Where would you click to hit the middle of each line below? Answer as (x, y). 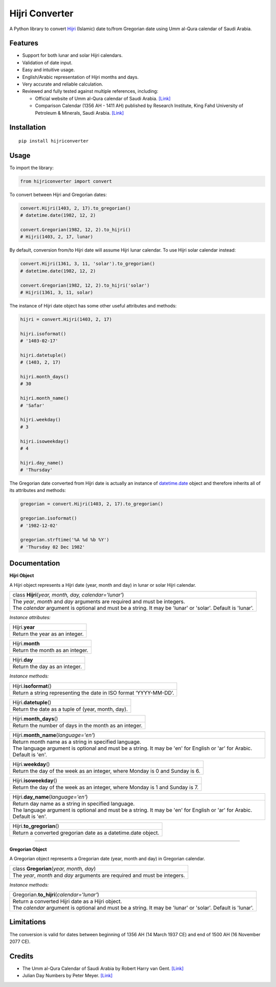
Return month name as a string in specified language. (77, 742)
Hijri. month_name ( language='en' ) (54, 735)
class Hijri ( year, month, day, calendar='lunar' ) (68, 595)
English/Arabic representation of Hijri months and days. (80, 77)
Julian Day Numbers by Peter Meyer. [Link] (67, 976)
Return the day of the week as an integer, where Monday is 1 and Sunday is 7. (106, 787)
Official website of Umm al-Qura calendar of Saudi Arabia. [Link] (103, 98)
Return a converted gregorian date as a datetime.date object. (86, 833)
